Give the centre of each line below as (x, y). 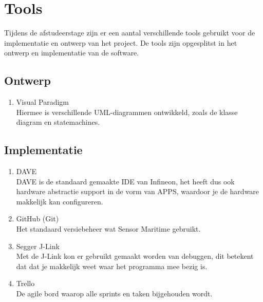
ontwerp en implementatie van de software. (72, 53)
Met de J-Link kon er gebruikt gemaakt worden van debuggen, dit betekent (135, 256)
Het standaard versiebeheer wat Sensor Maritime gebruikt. (108, 229)
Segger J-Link (38, 246)
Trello (25, 283)
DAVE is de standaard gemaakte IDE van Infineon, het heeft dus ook (125, 181)
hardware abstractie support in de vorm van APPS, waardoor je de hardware (138, 191)
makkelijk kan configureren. (60, 201)
